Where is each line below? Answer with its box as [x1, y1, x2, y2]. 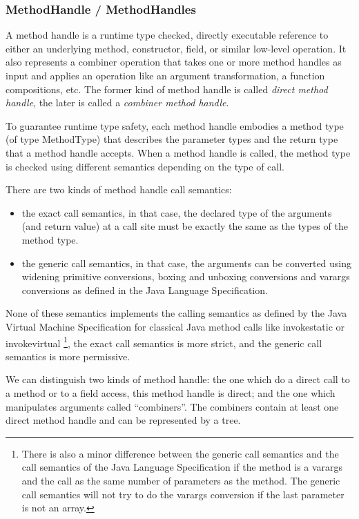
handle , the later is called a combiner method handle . [6, 95, 229, 110]
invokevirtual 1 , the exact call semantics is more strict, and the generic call [6, 333, 322, 350]
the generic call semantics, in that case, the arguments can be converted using [21, 255, 352, 270]
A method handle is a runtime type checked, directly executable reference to [6, 28, 329, 42]
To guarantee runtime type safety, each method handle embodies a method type [6, 118, 344, 133]
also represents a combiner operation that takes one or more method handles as [6, 55, 342, 69]
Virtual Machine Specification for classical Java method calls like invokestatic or [6, 319, 345, 333]
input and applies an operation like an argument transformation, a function [6, 68, 325, 82]
